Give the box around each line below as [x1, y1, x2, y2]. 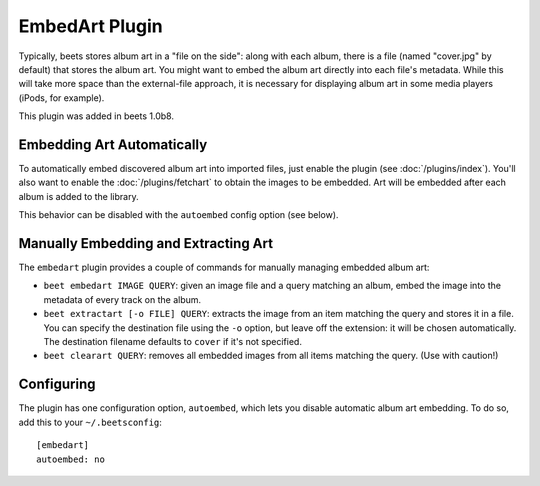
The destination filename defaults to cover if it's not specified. [43, 336, 302, 348]
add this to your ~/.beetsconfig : [18, 416, 162, 428]
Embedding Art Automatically [18, 136, 208, 153]
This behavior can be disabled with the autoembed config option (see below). [18, 209, 339, 221]
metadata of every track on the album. [43, 293, 202, 305]
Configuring [18, 376, 96, 393]
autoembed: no [36, 453, 105, 465]
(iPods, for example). [18, 91, 105, 104]
